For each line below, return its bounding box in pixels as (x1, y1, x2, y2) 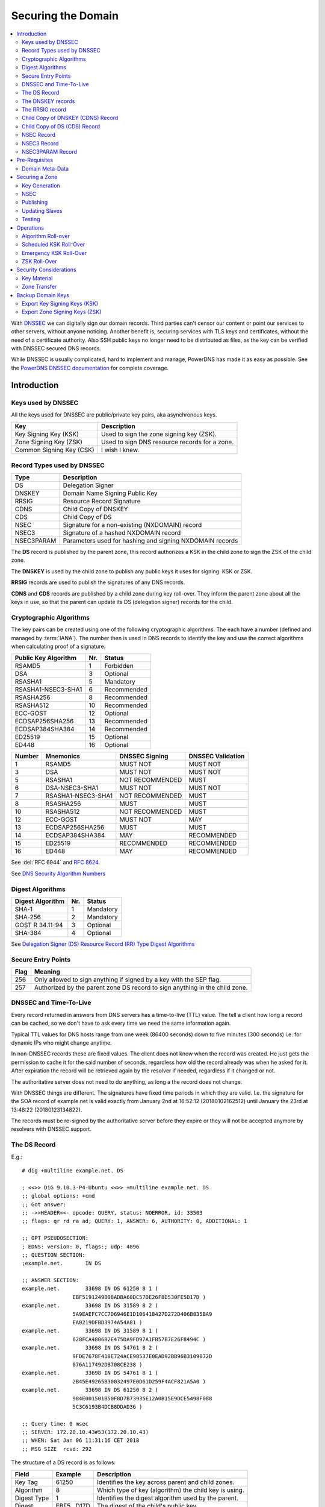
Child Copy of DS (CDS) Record (22, 122, 101, 130)
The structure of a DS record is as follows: (11, 1459, 116, 1466)
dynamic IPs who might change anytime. (11, 1039, 112, 1046)
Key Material (22, 274, 53, 282)
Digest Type (14, 1494, 49, 1502)
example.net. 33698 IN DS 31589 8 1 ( (22, 1327, 159, 1335)
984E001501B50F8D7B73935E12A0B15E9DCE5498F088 (72, 1395, 212, 1402)
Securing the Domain (11, 9, 119, 22)
